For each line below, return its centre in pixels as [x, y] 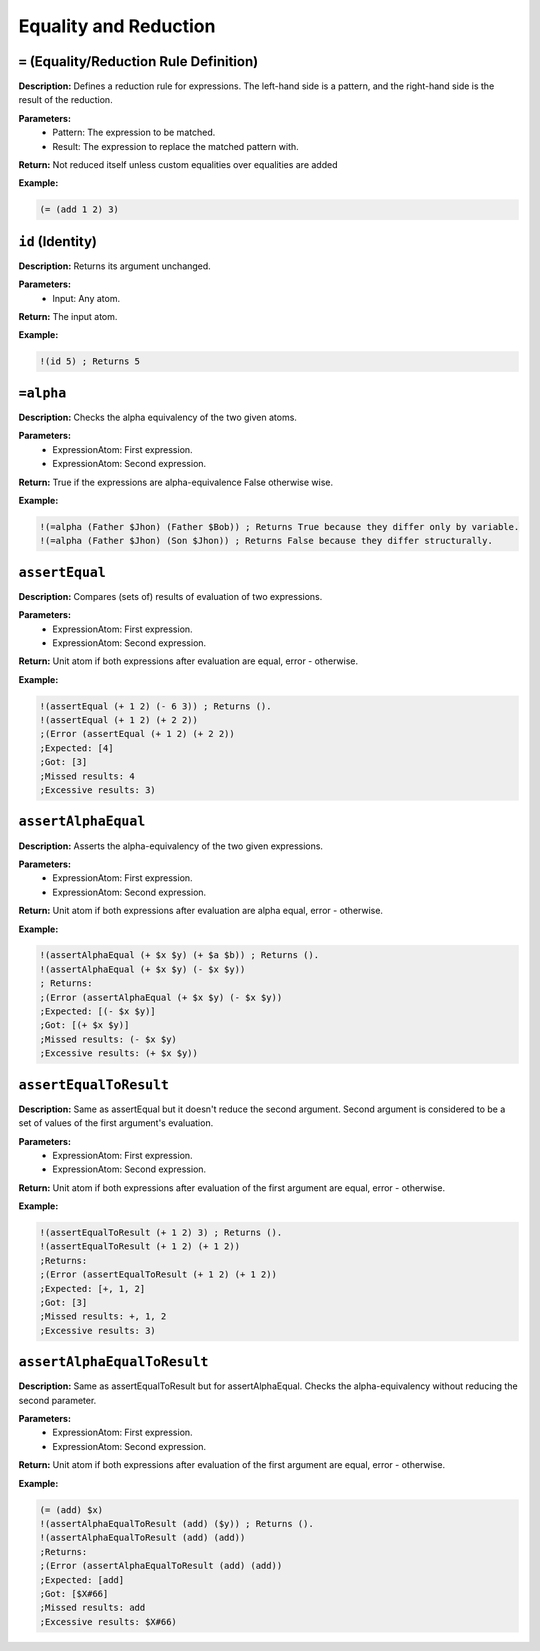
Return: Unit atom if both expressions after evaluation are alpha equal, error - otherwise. [201, 911]
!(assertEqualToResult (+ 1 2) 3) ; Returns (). [161, 1233]
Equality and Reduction [117, 26]
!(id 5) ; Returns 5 [89, 361]
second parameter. [57, 1400]
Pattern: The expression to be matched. [134, 132]
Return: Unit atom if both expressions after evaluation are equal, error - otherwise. [188, 661]
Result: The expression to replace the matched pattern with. [175, 146]
